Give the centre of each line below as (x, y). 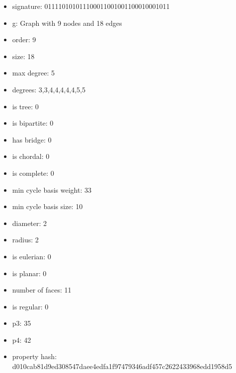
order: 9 (24, 39)
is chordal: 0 (31, 156)
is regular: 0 (30, 306)
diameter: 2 (30, 223)
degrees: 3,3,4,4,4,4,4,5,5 (49, 89)
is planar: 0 (29, 273)
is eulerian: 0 (32, 256)
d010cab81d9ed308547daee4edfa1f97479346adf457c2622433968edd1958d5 (122, 366)
